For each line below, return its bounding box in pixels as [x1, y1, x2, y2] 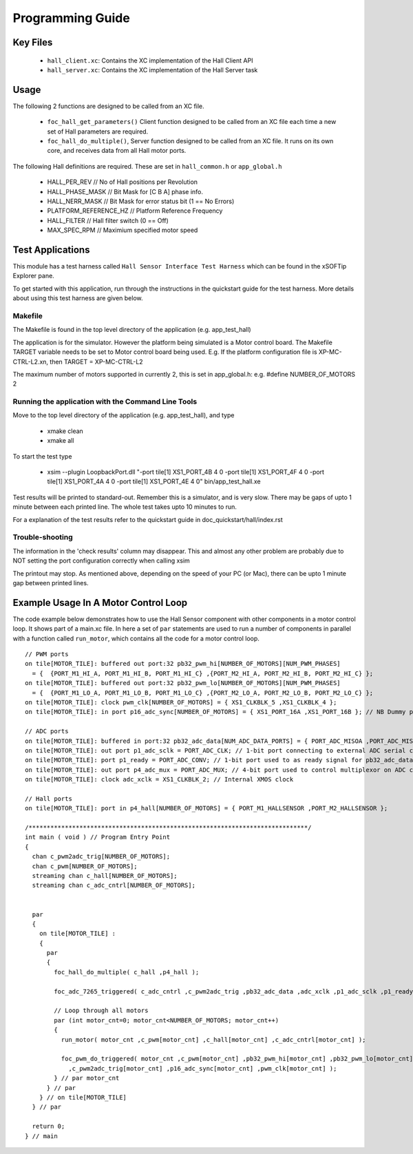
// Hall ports [25, 795, 72, 802]
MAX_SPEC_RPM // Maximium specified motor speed [47, 226, 198, 234]
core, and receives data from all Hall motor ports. [47, 147, 187, 155]
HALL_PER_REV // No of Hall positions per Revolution [47, 178, 198, 186]
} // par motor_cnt [54, 1074, 120, 1082]
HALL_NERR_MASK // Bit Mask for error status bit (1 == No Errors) [47, 197, 235, 205]
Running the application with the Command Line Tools [12, 397, 198, 406]
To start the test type [12, 452, 72, 461]
